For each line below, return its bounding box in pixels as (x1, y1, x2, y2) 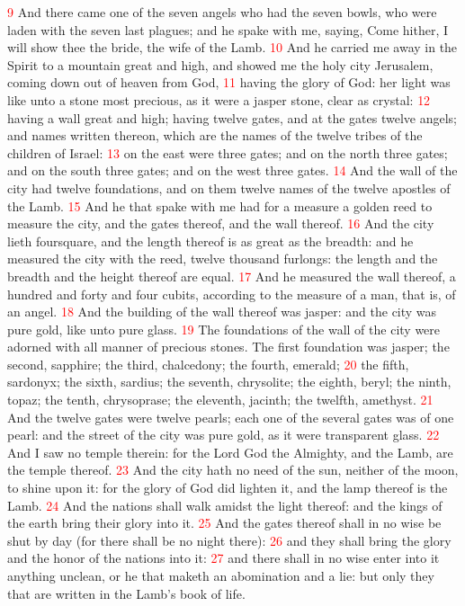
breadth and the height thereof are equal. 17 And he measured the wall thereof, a (7, 266, 456, 285)
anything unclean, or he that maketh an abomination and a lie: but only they (7, 566, 434, 584)
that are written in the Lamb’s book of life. (7, 584, 246, 602)
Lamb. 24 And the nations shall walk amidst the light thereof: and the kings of (7, 495, 443, 514)
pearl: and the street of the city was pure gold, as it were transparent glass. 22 (7, 425, 440, 444)
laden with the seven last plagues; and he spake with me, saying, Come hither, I (7, 20, 448, 39)
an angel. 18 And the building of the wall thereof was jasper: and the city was (7, 302, 437, 321)
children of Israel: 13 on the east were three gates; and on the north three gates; (7, 143, 448, 162)
